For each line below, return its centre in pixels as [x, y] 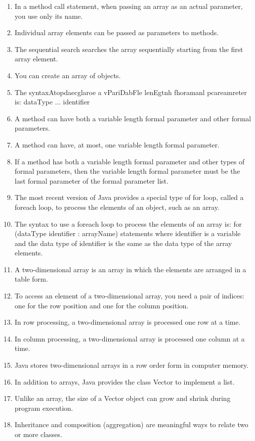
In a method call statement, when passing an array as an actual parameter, [129, 6]
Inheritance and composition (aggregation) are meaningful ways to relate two [131, 424]
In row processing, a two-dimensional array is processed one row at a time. [127, 322]
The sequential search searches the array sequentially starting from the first [129, 49]
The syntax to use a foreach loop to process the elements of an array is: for [128, 223]
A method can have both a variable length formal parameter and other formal [133, 118]
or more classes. [38, 434]
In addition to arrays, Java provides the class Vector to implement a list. [125, 381]
